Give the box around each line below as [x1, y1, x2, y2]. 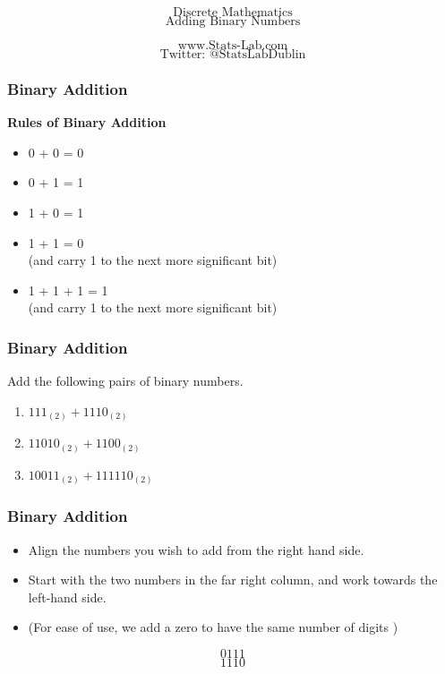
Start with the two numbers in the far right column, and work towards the [28, 570, 438, 589]
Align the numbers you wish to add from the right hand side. [28, 540, 364, 559]
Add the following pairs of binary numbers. [7, 371, 244, 390]
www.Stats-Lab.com [177, 39, 288, 52]
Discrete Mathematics [173, 6, 293, 19]
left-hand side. [28, 587, 107, 606]
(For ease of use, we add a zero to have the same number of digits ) [28, 618, 398, 636]
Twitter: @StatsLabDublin [159, 48, 306, 61]
